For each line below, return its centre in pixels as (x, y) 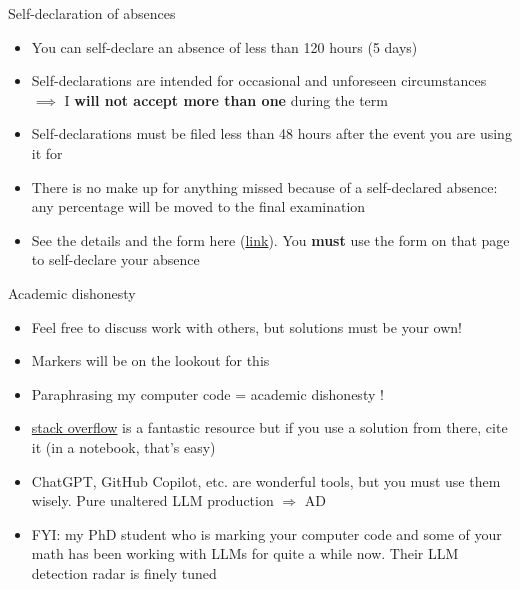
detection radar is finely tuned (124, 572)
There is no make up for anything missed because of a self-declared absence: (264, 186)
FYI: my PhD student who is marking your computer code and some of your (266, 533)
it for (47, 152)
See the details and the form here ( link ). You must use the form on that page (270, 239)
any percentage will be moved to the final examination (198, 206)
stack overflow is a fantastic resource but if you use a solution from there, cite (269, 427)
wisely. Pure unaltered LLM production (152, 500)
